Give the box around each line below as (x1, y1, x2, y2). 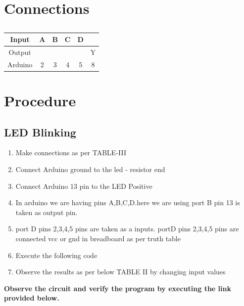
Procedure (4, 90, 76, 111)
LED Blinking (4, 124, 76, 139)
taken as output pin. (15, 207, 78, 217)
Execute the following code (15, 250, 98, 260)
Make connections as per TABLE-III (15, 147, 126, 158)
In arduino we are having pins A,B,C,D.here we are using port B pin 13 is (15, 197, 240, 208)
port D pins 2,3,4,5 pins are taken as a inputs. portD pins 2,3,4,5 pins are (15, 223, 239, 234)
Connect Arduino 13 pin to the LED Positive (15, 180, 152, 191)
